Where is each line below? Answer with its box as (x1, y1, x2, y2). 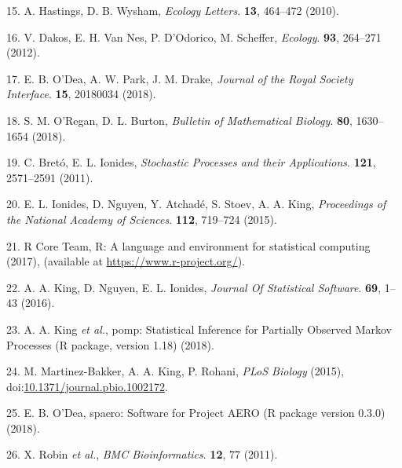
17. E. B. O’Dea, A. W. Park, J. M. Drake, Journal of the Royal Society (6, 70, 353, 86)
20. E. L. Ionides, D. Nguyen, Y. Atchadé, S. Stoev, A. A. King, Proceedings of (6, 196, 386, 212)
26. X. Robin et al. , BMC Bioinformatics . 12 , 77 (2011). (6, 446, 278, 463)
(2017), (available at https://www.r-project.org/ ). (6, 253, 245, 269)
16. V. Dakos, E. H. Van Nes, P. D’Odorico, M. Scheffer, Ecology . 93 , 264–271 (6, 28, 382, 45)
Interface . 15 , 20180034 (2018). (6, 86, 156, 102)
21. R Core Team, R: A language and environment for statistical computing (6, 237, 371, 254)
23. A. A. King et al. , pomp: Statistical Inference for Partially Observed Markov (6, 320, 393, 337)
